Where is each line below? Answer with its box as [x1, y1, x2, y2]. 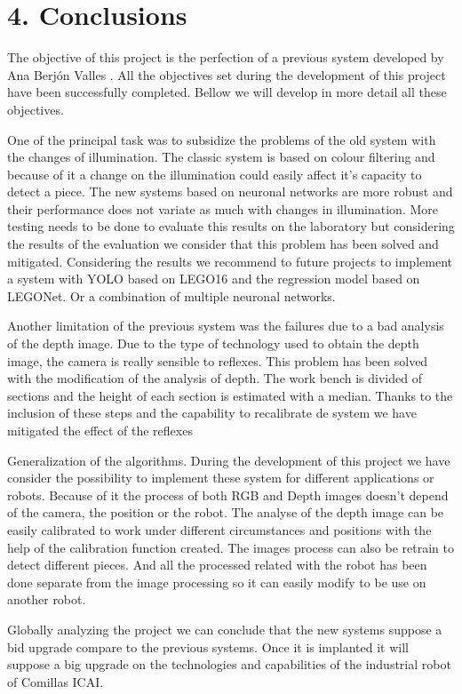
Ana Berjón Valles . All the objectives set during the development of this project [7, 65, 446, 84]
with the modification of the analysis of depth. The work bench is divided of [7, 369, 422, 387]
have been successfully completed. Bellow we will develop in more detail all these [7, 83, 447, 101]
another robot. [7, 590, 86, 609]
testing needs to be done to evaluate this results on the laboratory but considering [7, 217, 455, 235]
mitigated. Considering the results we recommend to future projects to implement [7, 251, 452, 270]
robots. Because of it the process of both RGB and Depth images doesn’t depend [7, 485, 449, 504]
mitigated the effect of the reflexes [7, 421, 193, 439]
